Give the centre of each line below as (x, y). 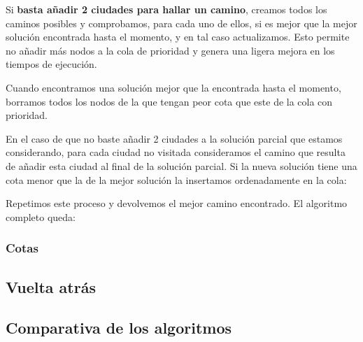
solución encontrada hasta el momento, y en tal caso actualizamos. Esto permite (178, 37)
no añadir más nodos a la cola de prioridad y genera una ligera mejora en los (170, 50)
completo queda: (41, 216)
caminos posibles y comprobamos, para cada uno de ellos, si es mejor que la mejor (181, 23)
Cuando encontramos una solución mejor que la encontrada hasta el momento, (173, 87)
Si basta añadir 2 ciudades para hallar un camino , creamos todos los (166, 9)
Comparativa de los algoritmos (119, 328)
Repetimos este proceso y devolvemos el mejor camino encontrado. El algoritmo (177, 203)
